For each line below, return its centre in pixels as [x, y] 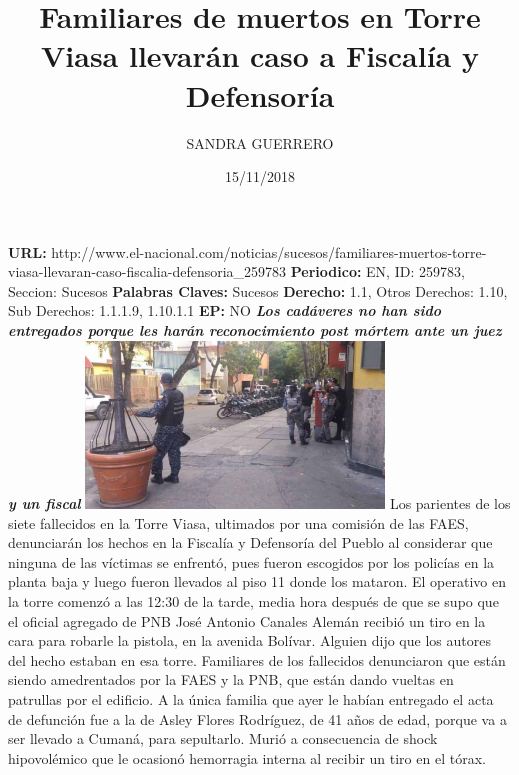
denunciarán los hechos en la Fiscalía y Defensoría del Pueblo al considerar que [250, 542]
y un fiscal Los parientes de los [259, 503]
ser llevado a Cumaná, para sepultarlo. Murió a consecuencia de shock [223, 738]
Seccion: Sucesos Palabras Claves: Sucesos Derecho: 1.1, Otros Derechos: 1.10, [258, 290]
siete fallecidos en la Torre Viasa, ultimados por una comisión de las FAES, [238, 522]
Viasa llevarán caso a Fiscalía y [259, 55]
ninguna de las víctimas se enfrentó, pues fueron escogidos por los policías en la [251, 561]
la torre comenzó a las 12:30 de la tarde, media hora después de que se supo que [253, 601]
